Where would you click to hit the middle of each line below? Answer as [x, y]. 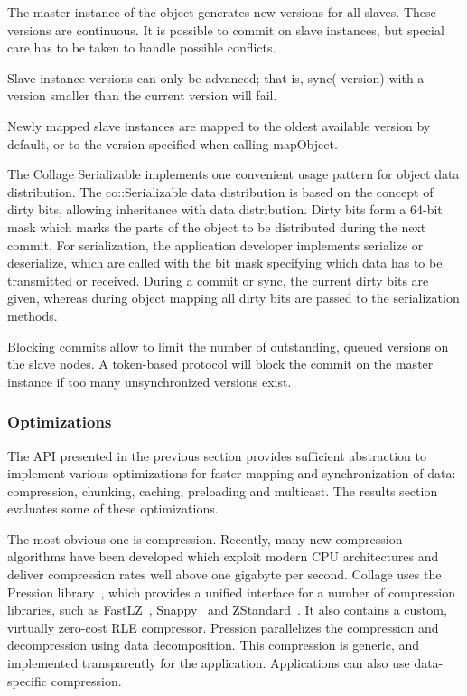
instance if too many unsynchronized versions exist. [149, 381]
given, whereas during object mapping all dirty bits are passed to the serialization [233, 298]
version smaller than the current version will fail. [142, 95]
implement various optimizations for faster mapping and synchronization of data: [232, 473]
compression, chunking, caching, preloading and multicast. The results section [223, 490]
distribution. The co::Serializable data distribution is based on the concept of [220, 191]
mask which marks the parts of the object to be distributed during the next [217, 226]
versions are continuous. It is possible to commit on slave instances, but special [226, 29]
